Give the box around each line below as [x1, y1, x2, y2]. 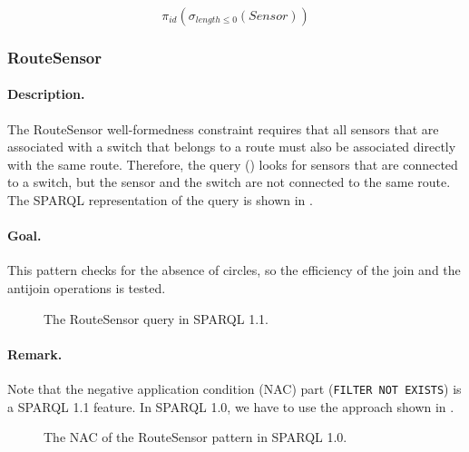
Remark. [7, 344, 63, 363]
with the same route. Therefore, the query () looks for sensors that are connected [7, 154, 458, 173]
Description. [7, 84, 85, 103]
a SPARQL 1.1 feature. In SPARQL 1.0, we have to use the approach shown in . [7, 397, 454, 416]
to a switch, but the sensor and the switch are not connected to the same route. [7, 172, 451, 192]
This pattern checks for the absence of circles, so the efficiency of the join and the [7, 260, 461, 280]
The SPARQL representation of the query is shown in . [7, 191, 313, 210]
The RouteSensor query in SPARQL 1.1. [44, 309, 269, 328]
